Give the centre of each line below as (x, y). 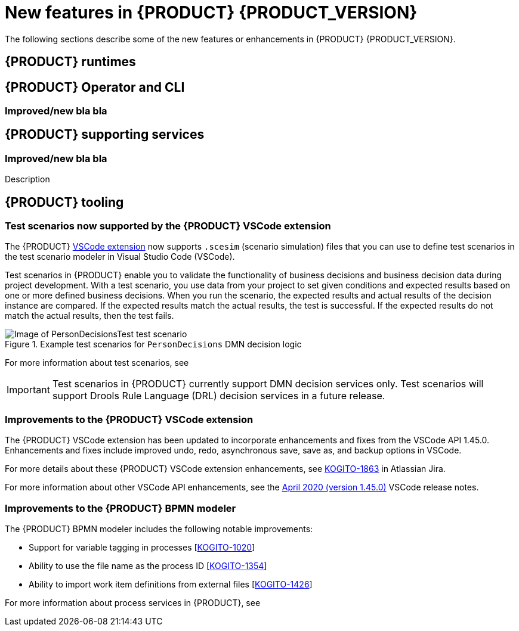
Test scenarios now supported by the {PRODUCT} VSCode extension (168, 226)
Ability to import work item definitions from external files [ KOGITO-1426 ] (171, 584)
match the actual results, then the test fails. (89, 316)
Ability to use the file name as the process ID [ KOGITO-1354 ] (148, 565)
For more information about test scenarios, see (97, 363)
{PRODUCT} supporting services (105, 135)
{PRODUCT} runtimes (70, 62)
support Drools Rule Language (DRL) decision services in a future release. (219, 396)
